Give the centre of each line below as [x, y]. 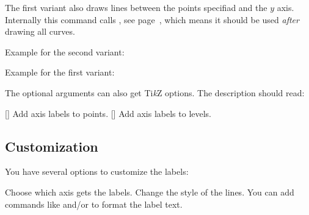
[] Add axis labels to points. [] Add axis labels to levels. [108, 113]
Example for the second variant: [65, 51]
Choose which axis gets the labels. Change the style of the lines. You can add [150, 192]
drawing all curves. [40, 31]
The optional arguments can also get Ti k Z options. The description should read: [155, 92]
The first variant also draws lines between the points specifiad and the [136, 7]
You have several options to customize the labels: [97, 171]
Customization [52, 146]
